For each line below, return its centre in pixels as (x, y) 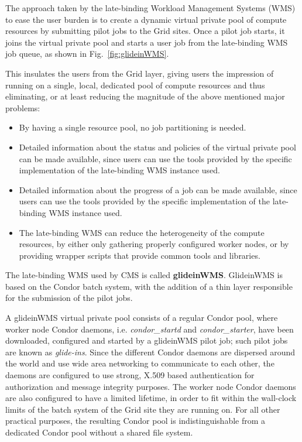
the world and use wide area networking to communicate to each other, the (140, 363)
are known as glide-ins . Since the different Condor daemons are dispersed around (150, 352)
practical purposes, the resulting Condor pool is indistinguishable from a (135, 421)
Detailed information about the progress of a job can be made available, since (158, 189)
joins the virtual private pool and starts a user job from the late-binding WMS (147, 42)
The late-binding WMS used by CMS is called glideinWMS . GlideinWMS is (144, 275)
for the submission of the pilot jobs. (69, 298)
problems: (23, 107)
